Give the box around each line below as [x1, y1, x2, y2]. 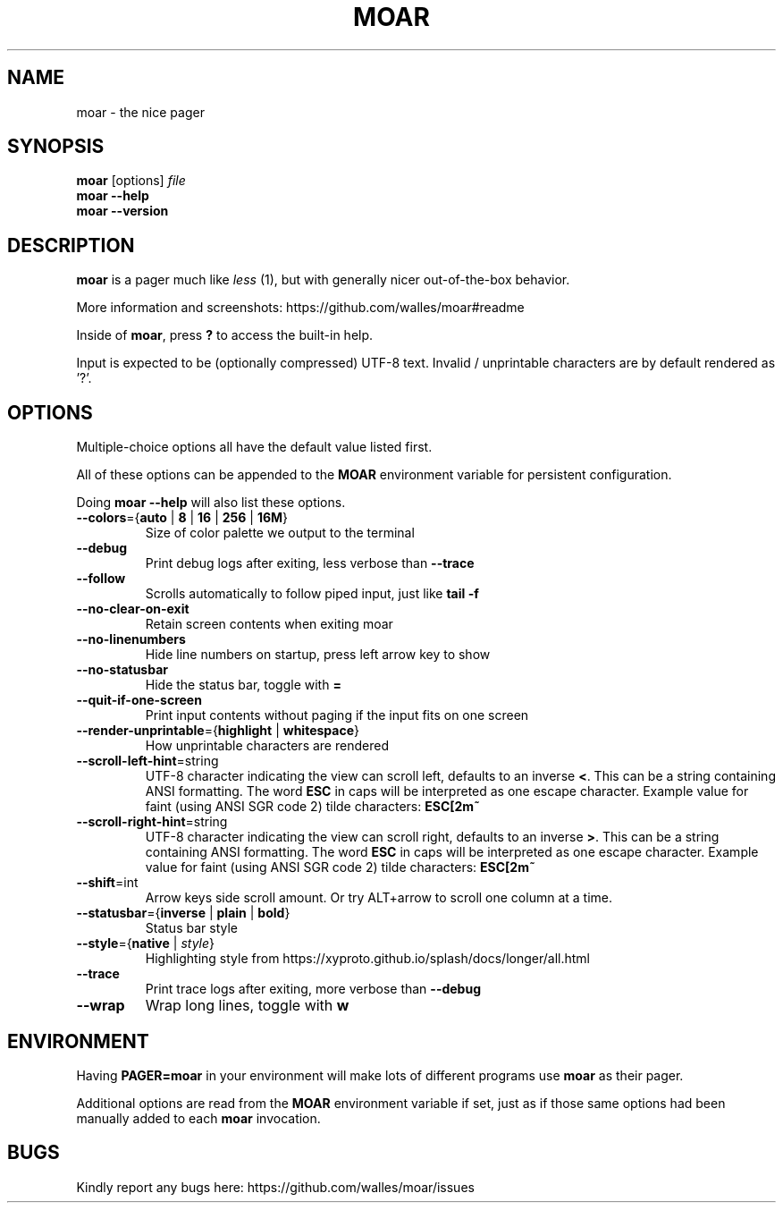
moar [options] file [76, 173, 186, 189]
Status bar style [145, 920, 238, 936]
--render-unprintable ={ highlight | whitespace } [76, 723, 359, 739]
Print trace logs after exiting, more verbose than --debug [145, 981, 481, 997]
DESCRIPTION [7, 233, 135, 257]
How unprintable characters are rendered [145, 738, 389, 754]
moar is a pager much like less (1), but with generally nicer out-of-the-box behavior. [76, 272, 570, 288]
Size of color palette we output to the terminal [145, 525, 415, 541]
